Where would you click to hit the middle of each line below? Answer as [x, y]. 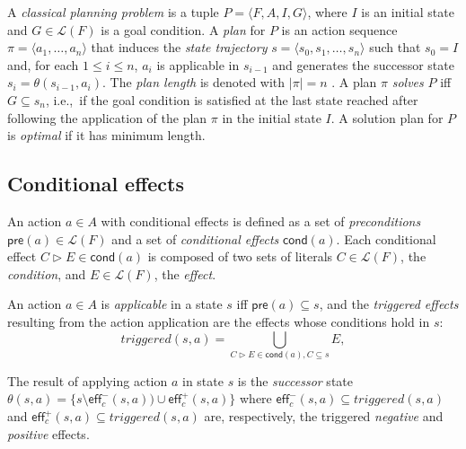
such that [395, 47]
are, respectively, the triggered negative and [324, 416]
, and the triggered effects [389, 304]
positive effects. [48, 433]
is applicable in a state [162, 304]
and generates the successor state [363, 64]
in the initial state [272, 117]
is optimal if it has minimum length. [106, 135]
